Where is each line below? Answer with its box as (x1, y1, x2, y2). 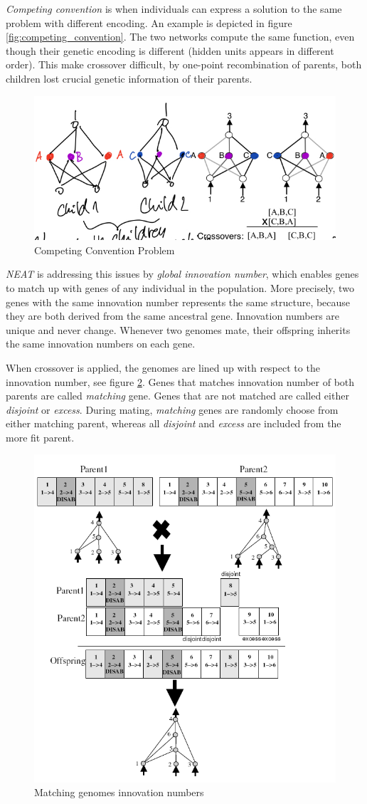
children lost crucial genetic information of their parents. (6, 71, 252, 85)
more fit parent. (6, 429, 75, 444)
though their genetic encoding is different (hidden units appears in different (6, 43, 334, 58)
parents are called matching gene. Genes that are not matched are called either (6, 388, 349, 403)
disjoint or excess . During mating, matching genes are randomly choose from (6, 402, 339, 417)
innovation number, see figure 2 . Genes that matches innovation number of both (6, 374, 355, 389)
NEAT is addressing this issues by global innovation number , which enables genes (6, 266, 359, 281)
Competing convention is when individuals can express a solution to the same (6, 1, 342, 16)
